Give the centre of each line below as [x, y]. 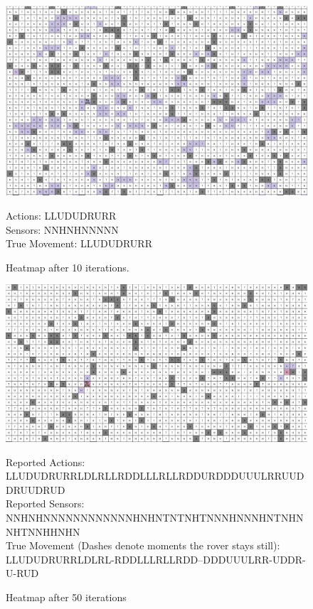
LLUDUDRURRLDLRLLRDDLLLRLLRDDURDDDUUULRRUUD [155, 476]
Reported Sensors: [45, 503]
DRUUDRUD [36, 489]
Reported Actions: [46, 462]
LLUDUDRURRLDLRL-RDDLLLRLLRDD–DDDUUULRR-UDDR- [156, 559]
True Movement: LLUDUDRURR [79, 243]
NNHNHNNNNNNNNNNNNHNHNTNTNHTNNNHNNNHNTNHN [155, 517]
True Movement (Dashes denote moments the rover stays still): [143, 545]
